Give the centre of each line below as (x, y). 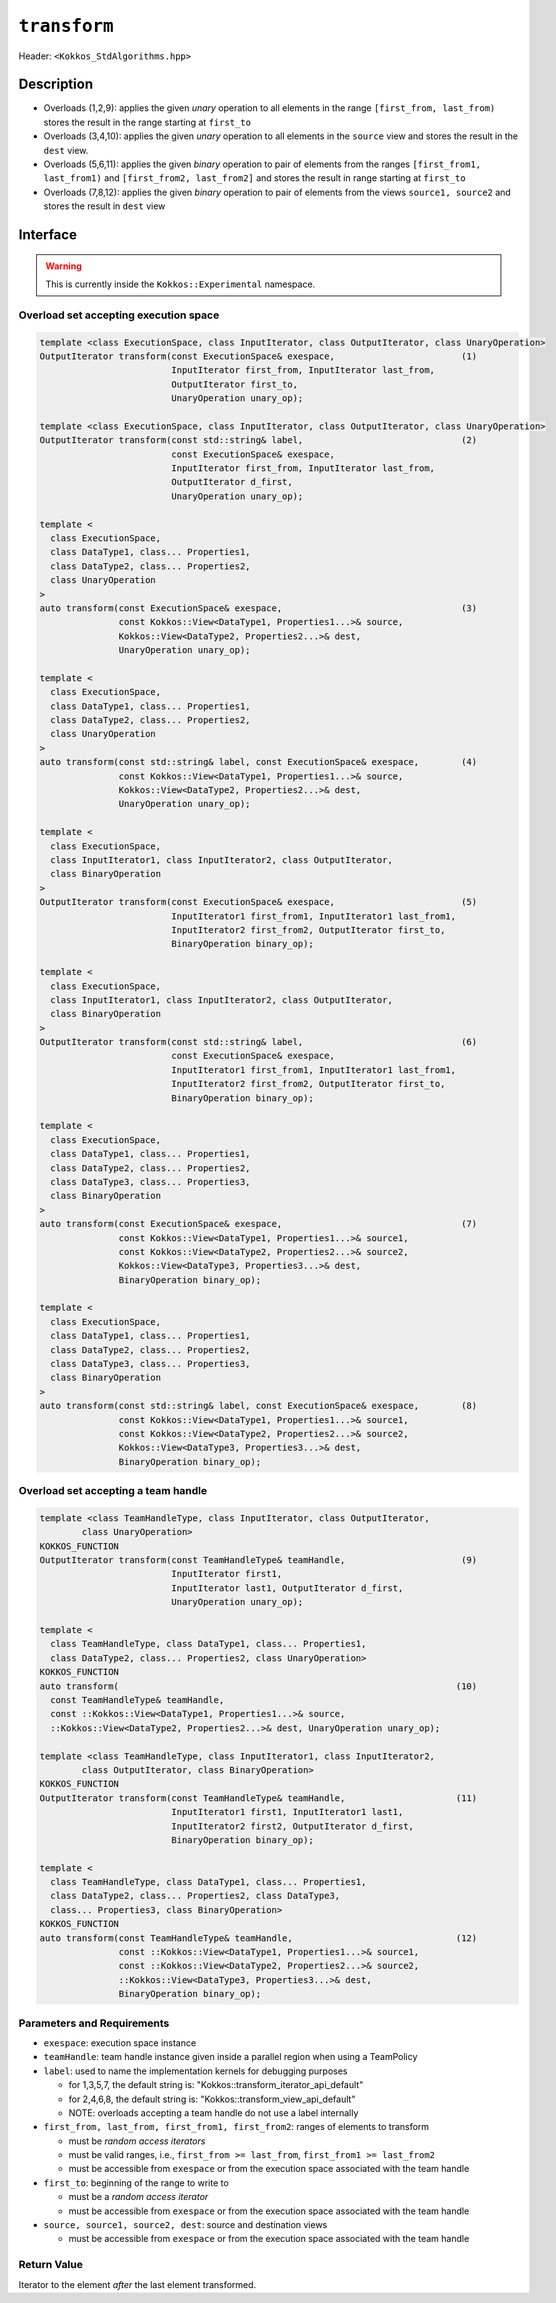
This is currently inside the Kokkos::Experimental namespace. (180, 284)
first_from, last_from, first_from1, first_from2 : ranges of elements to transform (236, 2127)
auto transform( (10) (258, 1686)
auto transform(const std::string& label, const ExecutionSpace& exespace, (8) (258, 1406)
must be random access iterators (137, 2141)
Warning (63, 266)
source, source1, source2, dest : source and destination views (185, 2225)
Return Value (51, 2265)
